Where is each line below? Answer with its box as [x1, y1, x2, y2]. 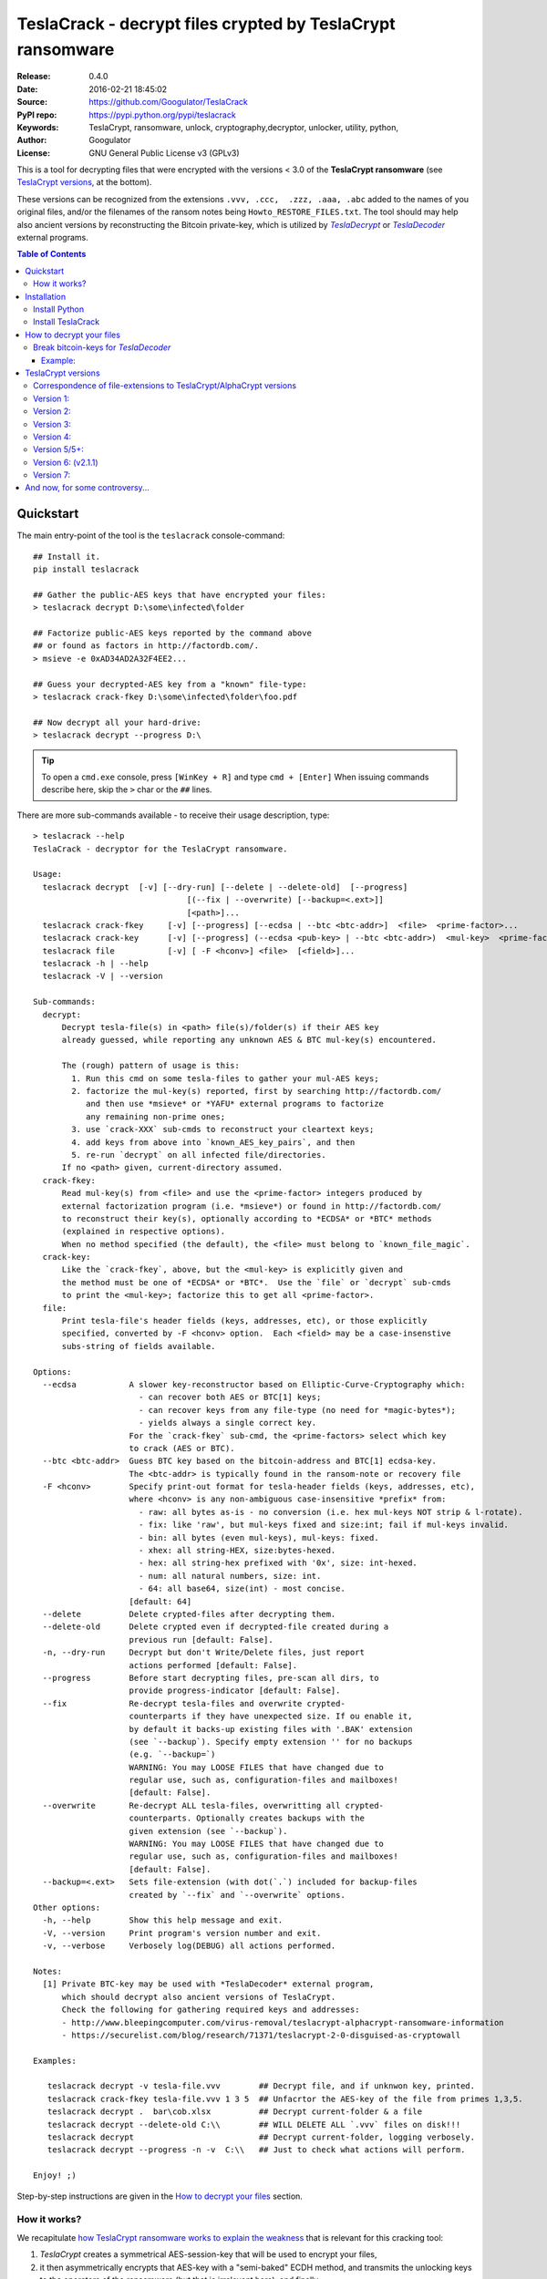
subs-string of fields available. [61, 1341, 216, 1351]
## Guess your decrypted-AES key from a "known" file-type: [33, 679, 307, 689]
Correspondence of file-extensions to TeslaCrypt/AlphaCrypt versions [33, 380, 296, 391]
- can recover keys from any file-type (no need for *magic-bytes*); [138, 1405, 456, 1415]
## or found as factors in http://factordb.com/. [33, 641, 260, 651]
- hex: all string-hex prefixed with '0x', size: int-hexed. [138, 1558, 418, 1568]
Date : [16, 83, 38, 95]
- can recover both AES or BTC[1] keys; [138, 1392, 322, 1403]
